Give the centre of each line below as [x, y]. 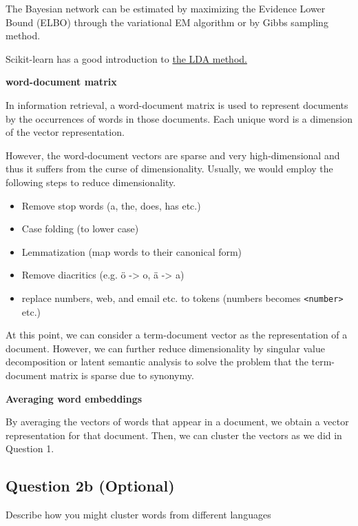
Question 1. [30, 448]
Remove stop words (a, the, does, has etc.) [111, 205]
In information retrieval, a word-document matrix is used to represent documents [177, 104]
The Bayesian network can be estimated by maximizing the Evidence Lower [166, 8]
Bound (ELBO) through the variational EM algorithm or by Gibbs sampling [167, 22]
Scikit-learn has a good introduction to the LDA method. [126, 58]
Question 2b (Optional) [90, 486]
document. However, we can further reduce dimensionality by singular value [165, 348]
